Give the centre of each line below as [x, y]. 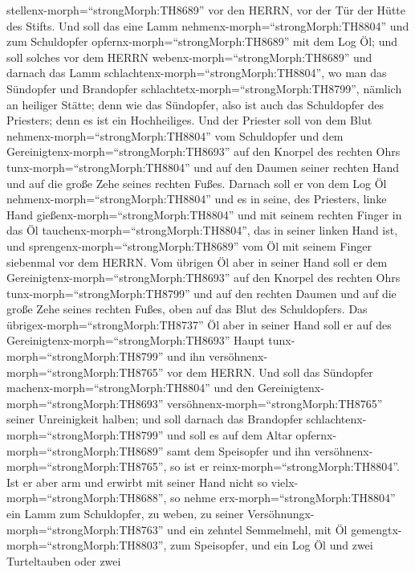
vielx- [285, 482]
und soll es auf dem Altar [230, 435]
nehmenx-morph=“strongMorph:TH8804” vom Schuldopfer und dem [175, 135]
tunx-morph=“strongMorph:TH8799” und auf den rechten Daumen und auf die [201, 293]
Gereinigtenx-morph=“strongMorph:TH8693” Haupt [136, 340]
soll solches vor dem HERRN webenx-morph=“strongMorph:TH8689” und [189, 57]
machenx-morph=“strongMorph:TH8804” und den [130, 388]
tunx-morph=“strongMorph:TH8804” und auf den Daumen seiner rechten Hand [203, 167]
